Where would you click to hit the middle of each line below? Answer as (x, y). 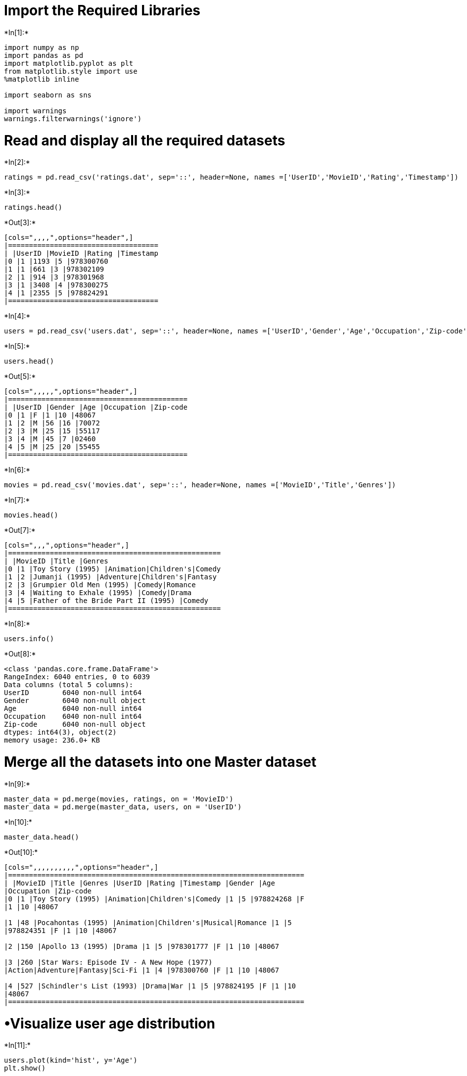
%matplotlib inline (42, 79)
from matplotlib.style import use (71, 71)
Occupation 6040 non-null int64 (73, 717)
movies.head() (31, 515)
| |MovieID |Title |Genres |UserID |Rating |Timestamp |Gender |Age (140, 883)
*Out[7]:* (20, 530)
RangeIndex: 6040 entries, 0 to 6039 (77, 677)
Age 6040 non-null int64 (73, 709)
